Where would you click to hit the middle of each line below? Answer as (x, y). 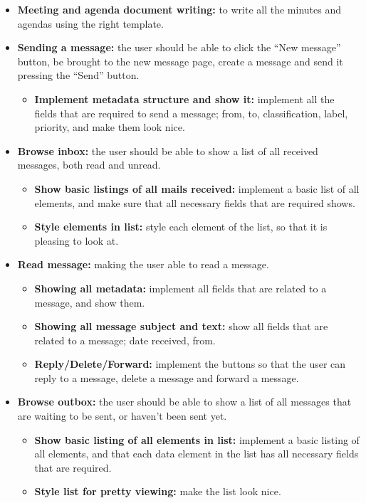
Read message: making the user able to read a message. (143, 264)
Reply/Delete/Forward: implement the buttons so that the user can (190, 364)
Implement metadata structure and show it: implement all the (184, 99)
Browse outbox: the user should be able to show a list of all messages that (184, 402)
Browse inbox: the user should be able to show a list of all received (168, 150)
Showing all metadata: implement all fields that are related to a (181, 288)
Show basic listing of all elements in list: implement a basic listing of (197, 439)
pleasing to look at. (77, 240)
